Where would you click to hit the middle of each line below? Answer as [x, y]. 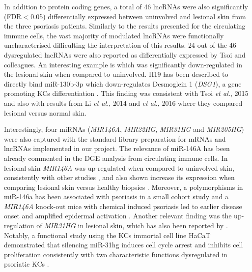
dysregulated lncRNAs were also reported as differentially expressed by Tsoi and [125, 54]
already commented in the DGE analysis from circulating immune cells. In [116, 158]
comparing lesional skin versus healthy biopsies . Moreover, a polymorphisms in [124, 187]
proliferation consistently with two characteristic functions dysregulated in [116, 254]
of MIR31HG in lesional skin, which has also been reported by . [132, 226]
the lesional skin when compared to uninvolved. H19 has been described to [116, 74]
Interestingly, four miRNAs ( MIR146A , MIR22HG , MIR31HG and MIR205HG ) [124, 129]
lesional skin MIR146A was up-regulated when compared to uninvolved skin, [119, 167]
